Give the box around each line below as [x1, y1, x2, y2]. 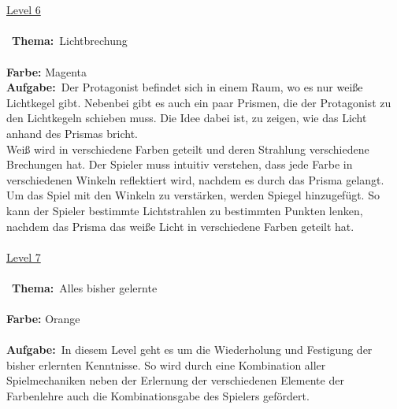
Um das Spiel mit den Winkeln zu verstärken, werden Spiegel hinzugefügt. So [6, 187, 380, 203]
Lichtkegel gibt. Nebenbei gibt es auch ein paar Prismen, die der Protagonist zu [6, 94, 391, 110]
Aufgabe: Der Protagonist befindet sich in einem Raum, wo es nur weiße [6, 79, 363, 95]
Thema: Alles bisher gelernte [12, 279, 158, 296]
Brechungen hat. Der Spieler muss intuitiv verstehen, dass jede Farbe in [6, 156, 353, 173]
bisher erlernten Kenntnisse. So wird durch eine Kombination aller [6, 356, 326, 373]
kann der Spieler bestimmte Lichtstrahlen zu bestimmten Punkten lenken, [6, 202, 363, 218]
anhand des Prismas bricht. [6, 125, 138, 141]
